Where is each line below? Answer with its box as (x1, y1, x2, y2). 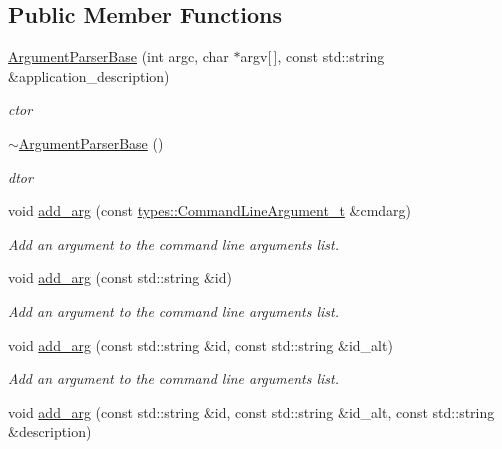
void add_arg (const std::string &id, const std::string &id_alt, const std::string (8, 401, 495, 422)
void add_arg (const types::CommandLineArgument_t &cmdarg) (8, 200, 412, 221)
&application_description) (8, 65, 170, 86)
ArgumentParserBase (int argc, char (8, 46, 229, 67)
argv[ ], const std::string (240, 46, 385, 67)
